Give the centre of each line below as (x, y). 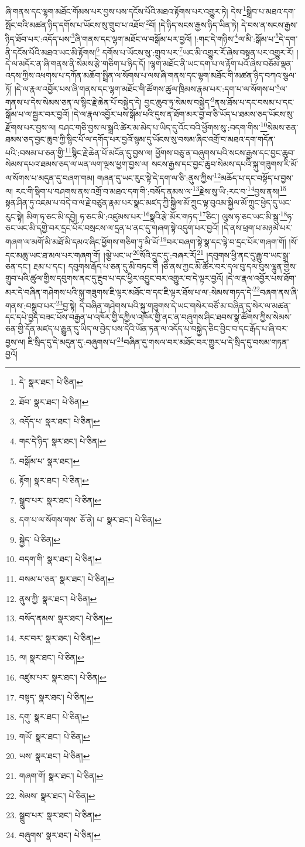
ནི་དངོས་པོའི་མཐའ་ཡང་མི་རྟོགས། (51, 52)
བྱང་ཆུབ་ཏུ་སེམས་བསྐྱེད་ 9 (179, 101)
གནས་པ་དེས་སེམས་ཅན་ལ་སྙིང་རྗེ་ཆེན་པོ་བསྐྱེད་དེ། (73, 102)
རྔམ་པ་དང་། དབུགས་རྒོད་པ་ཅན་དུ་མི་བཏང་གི (96, 266)
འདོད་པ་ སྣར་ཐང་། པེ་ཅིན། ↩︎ (59, 421)
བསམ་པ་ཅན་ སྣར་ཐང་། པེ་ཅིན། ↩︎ (67, 579)
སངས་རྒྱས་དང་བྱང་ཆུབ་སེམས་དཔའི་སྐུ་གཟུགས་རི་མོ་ (225, 164)
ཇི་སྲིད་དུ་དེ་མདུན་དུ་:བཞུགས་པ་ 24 (76, 341)
